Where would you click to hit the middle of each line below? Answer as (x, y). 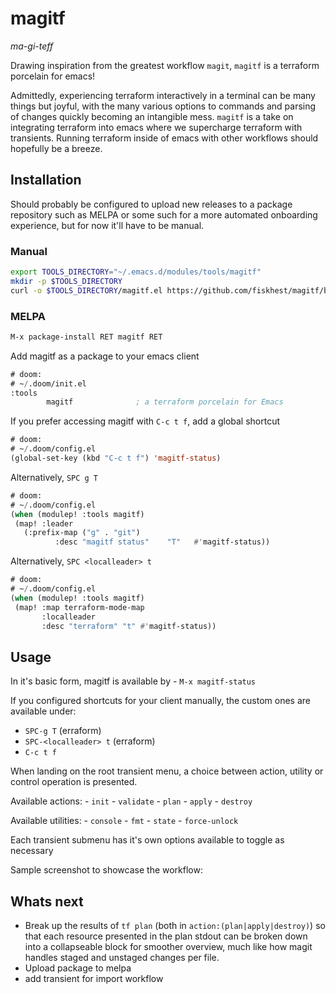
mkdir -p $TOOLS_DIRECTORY (66, 281)
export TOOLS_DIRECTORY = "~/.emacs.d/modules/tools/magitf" (136, 272)
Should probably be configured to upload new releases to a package (151, 204)
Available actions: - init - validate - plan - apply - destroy (131, 801)
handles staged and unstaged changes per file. (122, 958)
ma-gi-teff (32, 46)
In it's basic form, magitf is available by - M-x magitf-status (133, 681)
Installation (46, 180)
